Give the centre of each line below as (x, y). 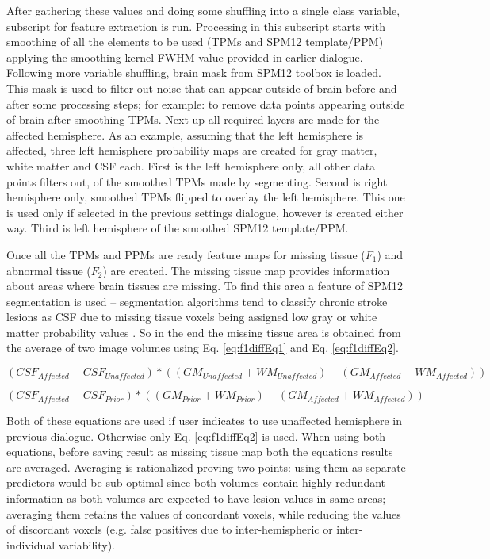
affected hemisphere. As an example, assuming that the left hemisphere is (185, 134)
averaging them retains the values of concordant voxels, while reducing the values (204, 513)
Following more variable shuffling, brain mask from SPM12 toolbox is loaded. (194, 73)
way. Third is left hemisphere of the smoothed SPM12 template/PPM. (178, 228)
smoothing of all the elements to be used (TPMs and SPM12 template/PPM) (195, 42)
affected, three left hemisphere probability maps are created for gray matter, (192, 150)
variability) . (87, 544)
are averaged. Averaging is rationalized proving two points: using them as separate (206, 467)
